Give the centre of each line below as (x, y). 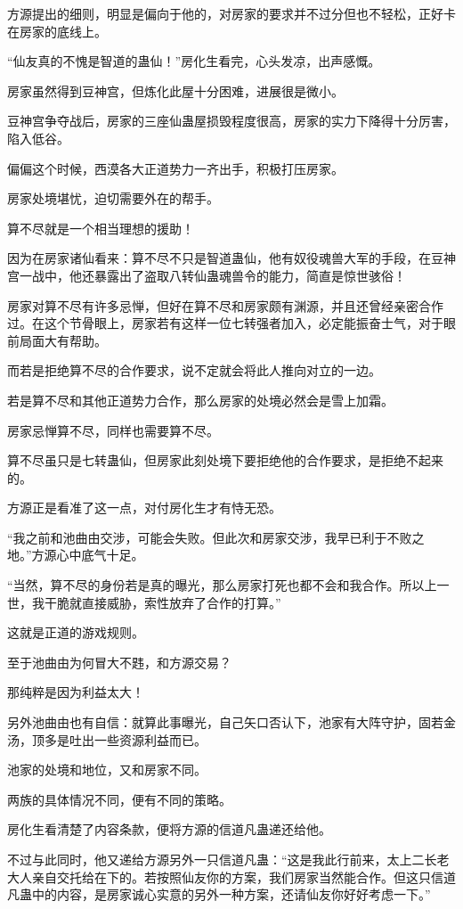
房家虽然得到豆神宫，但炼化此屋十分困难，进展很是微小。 (175, 90)
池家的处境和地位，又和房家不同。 (107, 770)
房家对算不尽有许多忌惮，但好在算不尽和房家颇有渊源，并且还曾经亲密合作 (225, 305)
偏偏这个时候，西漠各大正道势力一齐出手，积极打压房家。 (175, 168)
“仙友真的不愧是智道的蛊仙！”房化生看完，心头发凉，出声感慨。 (194, 61)
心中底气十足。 (100, 555)
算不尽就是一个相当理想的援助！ (101, 228)
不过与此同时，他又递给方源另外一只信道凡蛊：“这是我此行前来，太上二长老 (228, 859)
